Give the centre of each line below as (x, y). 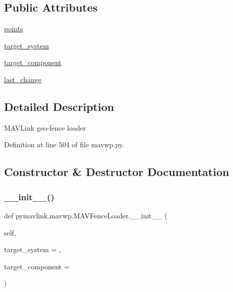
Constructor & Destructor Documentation (117, 172)
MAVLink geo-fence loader (45, 127)
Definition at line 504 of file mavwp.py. (64, 144)
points (14, 28)
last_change (23, 79)
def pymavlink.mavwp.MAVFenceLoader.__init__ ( (86, 215)
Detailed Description (59, 106)
